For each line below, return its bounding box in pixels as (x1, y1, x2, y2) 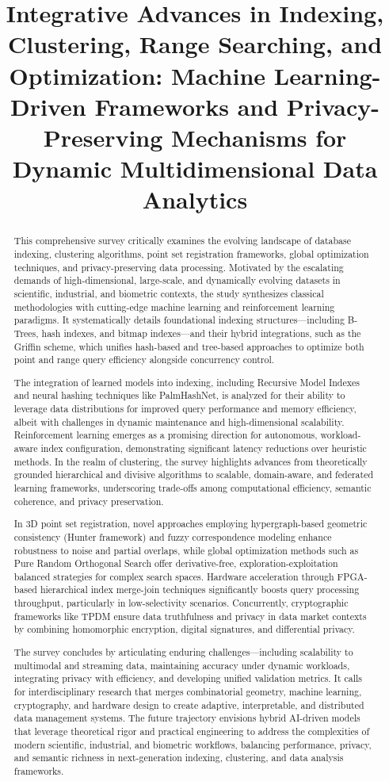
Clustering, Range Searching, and (7, 28, 383, 60)
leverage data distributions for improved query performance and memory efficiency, (13, 402, 357, 415)
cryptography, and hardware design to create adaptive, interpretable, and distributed (13, 698, 364, 711)
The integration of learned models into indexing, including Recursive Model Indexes (13, 375, 360, 389)
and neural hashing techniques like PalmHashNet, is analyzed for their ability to (13, 389, 345, 402)
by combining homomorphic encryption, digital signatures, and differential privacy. (13, 622, 355, 636)
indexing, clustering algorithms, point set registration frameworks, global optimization (13, 247, 369, 260)
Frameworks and (94, 90, 279, 122)
